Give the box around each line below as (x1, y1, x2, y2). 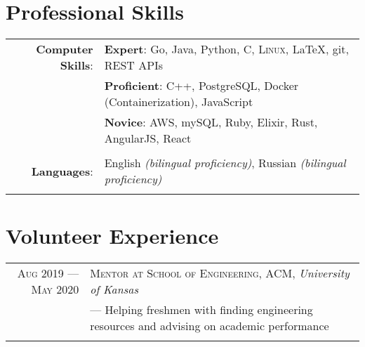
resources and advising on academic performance (90, 317, 329, 334)
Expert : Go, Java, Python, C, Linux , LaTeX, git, (104, 41, 349, 58)
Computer (36, 41, 93, 58)
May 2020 (31, 281, 79, 298)
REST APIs (104, 57, 164, 74)
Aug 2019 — (17, 265, 79, 282)
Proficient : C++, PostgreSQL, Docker (104, 77, 299, 94)
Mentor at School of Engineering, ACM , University (90, 265, 350, 282)
